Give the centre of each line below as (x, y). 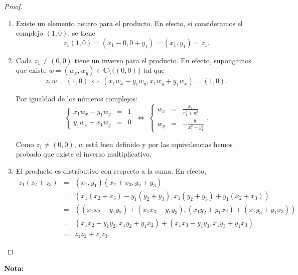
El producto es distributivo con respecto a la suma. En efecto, (111, 170)
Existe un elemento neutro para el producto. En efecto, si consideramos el (129, 23)
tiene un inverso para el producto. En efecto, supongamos (163, 60)
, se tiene (82, 33)
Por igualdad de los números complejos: (77, 99)
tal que (154, 70)
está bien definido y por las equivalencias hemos (159, 144)
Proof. (13, 6)
